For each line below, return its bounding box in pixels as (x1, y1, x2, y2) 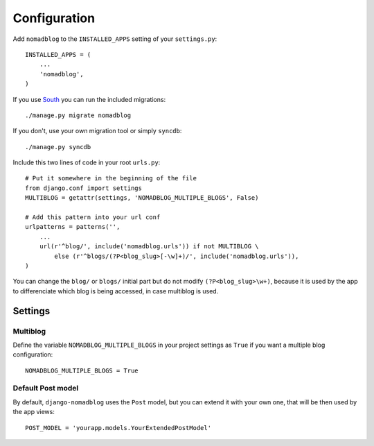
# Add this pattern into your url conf (25, 214, 161, 221)
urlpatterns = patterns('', (25, 223, 121, 231)
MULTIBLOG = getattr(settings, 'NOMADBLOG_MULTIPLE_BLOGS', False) (25, 194, 259, 202)
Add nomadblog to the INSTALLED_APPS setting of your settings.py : (12, 35, 217, 43)
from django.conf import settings (25, 184, 142, 192)
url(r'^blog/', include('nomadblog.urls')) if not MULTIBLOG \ (39, 243, 259, 250)
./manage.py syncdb (25, 143, 91, 151)
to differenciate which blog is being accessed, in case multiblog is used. (12, 286, 219, 295)
